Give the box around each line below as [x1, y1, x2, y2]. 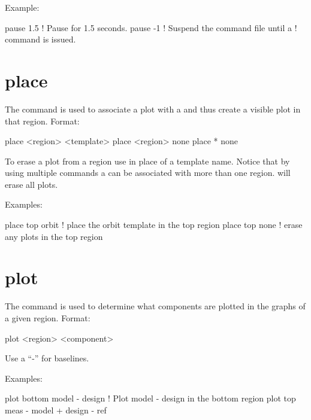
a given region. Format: [5, 311, 90, 324]
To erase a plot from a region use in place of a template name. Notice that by [5, 154, 290, 167]
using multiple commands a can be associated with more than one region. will [5, 166, 291, 179]
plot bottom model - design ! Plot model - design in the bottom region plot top [5, 392, 296, 404]
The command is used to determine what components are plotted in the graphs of [5, 300, 306, 312]
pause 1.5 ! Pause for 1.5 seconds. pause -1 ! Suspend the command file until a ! [5, 21, 297, 34]
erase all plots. [5, 178, 58, 190]
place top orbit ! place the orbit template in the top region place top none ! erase [5, 218, 303, 231]
